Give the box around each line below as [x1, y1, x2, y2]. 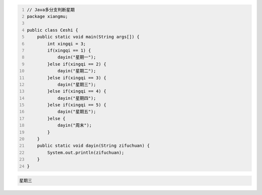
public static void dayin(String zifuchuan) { [37, 143, 150, 148]
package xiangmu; [27, 14, 68, 19]
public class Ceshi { [27, 27, 79, 33]
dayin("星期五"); [57, 109, 97, 114]
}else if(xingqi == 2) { [47, 61, 107, 67]
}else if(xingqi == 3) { [47, 75, 107, 80]
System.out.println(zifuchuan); [47, 150, 125, 155]
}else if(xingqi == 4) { [47, 89, 107, 94]
